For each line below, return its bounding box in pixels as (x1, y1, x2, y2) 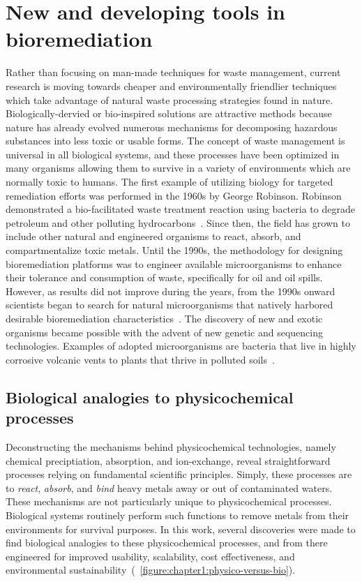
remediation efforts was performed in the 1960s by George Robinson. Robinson (6, 188, 342, 202)
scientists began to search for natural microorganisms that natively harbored (6, 297, 333, 312)
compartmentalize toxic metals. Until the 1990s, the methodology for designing (6, 243, 343, 258)
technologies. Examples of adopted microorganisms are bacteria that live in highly (6, 338, 356, 353)
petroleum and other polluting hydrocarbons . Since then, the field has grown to (6, 215, 350, 230)
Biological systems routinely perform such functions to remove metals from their (6, 507, 349, 522)
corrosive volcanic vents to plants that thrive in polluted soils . (6, 352, 275, 366)
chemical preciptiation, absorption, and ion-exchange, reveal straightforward (6, 453, 331, 468)
